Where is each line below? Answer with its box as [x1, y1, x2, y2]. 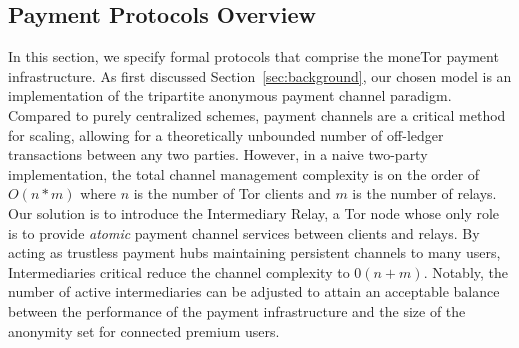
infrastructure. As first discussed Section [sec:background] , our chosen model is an [8, 65, 512, 86]
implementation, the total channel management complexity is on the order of [8, 163, 480, 184]
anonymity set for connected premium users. [8, 320, 280, 341]
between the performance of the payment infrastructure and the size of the [8, 300, 466, 321]
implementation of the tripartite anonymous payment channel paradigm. [8, 85, 452, 106]
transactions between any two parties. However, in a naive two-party [8, 144, 428, 165]
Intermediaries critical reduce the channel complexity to [8, 261, 350, 282]
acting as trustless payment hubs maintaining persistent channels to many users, [8, 242, 501, 263]
